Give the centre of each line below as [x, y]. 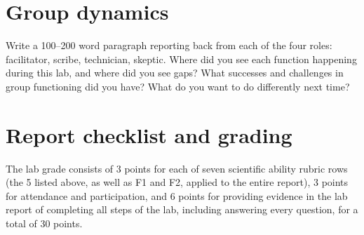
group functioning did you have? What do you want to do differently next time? [178, 86]
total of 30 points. [44, 223]
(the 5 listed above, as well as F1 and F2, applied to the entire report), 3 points [177, 182]
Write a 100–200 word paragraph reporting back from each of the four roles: [169, 45]
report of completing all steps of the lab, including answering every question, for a [182, 209]
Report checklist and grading [149, 134]
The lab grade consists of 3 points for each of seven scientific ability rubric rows [177, 168]
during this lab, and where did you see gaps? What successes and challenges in [175, 73]
